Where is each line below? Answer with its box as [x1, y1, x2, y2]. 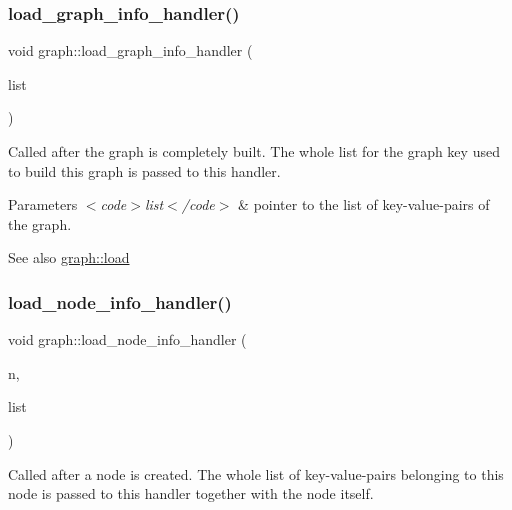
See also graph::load [8, 247, 130, 268]
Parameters [8, 194, 78, 215]
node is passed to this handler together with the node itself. [8, 483, 374, 504]
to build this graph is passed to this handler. [8, 160, 281, 181]
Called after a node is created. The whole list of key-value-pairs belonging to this [8, 463, 504, 484]
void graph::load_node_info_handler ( [8, 329, 247, 350]
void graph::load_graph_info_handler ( [8, 40, 253, 61]
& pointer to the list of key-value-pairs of [238, 194, 490, 215]
